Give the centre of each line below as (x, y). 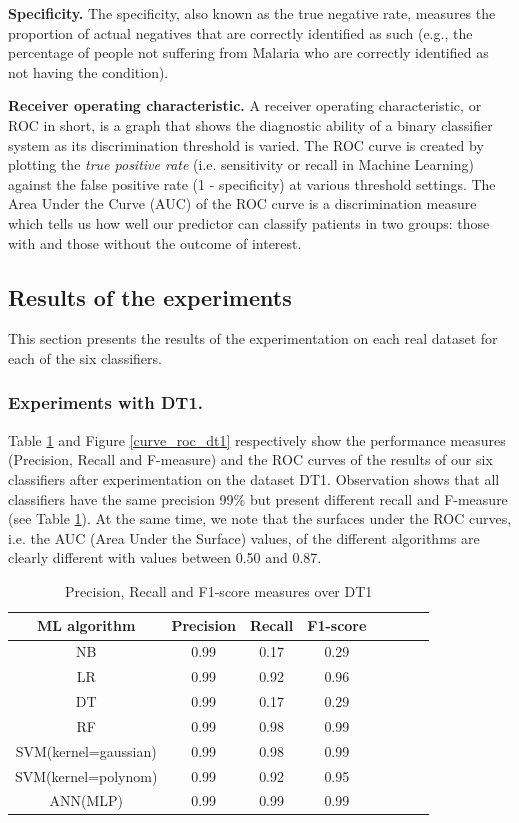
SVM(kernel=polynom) (86, 775)
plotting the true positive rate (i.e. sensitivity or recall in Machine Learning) (241, 164)
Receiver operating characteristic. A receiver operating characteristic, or (245, 105)
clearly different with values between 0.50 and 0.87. (165, 557)
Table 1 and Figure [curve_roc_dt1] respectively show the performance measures (257, 439)
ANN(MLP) (86, 800)
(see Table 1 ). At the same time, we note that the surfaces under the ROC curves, (260, 518)
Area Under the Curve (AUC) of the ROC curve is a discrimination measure (242, 203)
